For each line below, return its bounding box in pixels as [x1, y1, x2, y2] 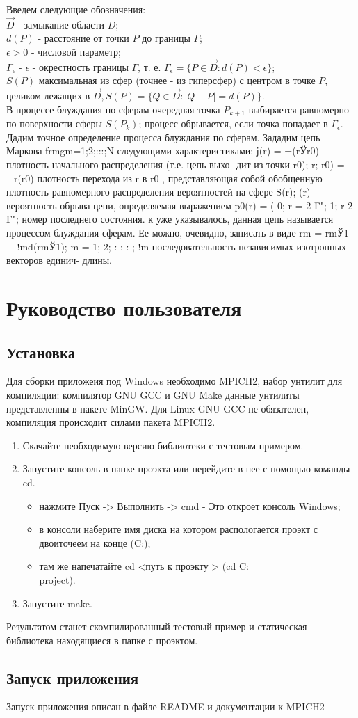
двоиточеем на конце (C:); [39, 535, 151, 550]
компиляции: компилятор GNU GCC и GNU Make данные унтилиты [6, 387, 300, 401]
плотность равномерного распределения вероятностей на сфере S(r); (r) [6, 184, 311, 199]
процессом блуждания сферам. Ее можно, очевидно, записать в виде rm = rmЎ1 [6, 225, 349, 240]
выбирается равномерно [248, 102, 349, 116]
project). [39, 572, 76, 587]
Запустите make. [22, 596, 92, 610]
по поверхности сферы [6, 116, 102, 131]
